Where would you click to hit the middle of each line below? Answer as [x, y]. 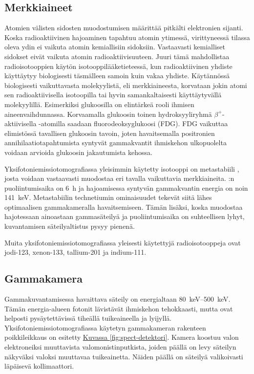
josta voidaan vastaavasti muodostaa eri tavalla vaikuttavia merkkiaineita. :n [119, 178]
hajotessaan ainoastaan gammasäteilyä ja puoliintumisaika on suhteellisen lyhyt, [125, 216]
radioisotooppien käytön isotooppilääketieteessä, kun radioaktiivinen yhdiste [118, 66]
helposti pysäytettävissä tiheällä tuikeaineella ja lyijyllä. [88, 318]
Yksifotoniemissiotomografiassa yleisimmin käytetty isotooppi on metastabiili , [122, 168]
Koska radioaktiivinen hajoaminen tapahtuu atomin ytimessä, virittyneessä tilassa [127, 37]
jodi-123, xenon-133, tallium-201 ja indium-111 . [75, 252]
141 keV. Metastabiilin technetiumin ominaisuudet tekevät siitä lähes [108, 197]
